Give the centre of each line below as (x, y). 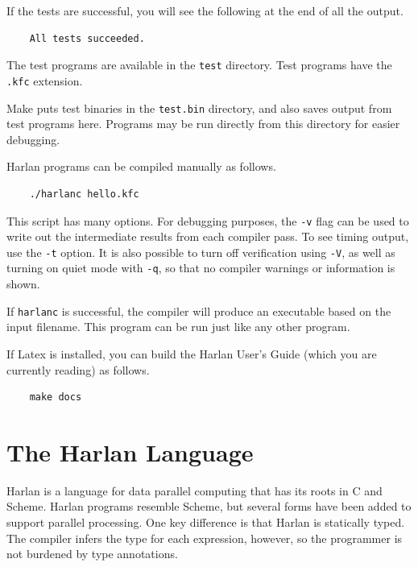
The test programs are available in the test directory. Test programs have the (199, 65)
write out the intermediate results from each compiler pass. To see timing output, (208, 236)
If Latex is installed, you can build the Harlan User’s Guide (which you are (192, 353)
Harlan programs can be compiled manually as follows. (141, 166)
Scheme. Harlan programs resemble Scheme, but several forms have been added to (209, 506)
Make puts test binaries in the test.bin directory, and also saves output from (199, 108)
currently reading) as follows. (78, 369)
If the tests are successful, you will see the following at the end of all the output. (205, 10)
